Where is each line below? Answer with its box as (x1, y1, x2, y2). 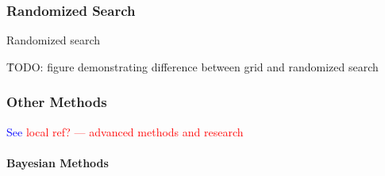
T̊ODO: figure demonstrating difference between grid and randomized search (6, 58, 379, 75)
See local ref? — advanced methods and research (6, 123, 244, 140)
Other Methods (6, 92, 107, 112)
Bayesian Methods (6, 154, 109, 170)
